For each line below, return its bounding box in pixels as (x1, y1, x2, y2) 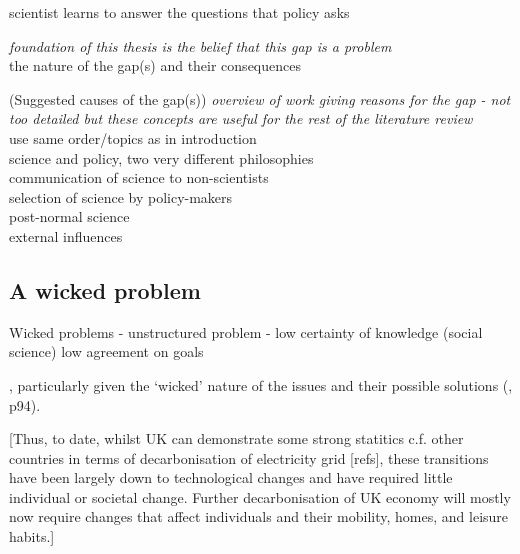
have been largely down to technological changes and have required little (9, 467, 453, 488)
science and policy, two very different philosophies (9, 147, 314, 168)
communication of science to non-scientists (9, 167, 269, 188)
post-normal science (9, 206, 130, 227)
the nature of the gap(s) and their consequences (9, 55, 301, 76)
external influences (9, 225, 123, 246)
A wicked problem (9, 274, 201, 305)
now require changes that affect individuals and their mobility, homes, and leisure (9, 506, 509, 527)
